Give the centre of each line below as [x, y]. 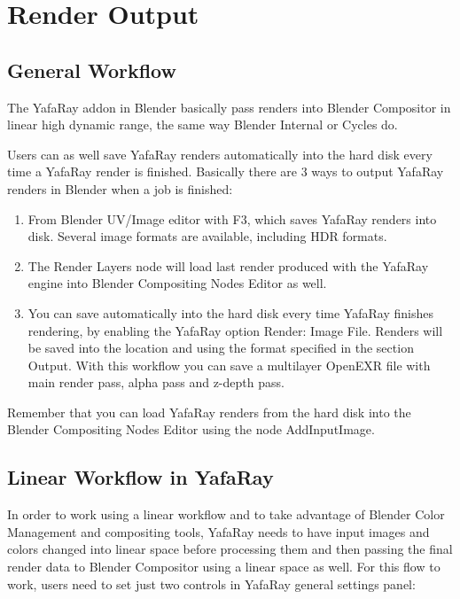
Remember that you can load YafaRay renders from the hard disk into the [209, 412]
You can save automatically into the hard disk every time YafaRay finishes [230, 312]
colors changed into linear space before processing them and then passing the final [230, 549]
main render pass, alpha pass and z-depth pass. [156, 382]
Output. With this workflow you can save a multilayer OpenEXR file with [229, 365]
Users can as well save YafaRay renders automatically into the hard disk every [220, 154]
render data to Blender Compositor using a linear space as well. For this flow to [224, 567]
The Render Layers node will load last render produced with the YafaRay [228, 265]
